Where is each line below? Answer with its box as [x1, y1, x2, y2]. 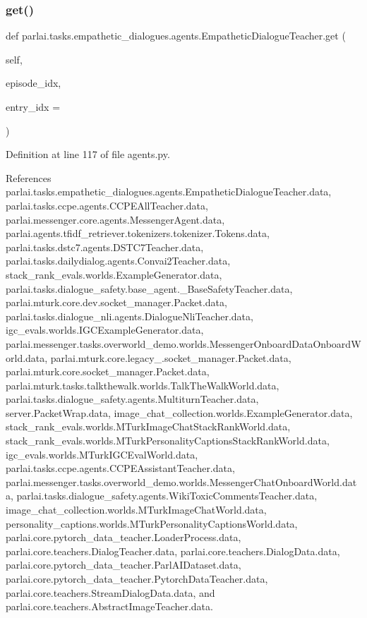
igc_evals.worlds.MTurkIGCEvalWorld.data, [6, 447, 198, 461]
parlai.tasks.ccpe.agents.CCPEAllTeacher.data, [6, 198, 208, 212]
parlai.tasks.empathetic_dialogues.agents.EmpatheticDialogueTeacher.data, [6, 184, 332, 199]
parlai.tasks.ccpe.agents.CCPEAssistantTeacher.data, [6, 461, 235, 475]
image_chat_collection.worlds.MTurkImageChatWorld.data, [6, 502, 267, 517]
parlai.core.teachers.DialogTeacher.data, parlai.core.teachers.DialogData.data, [6, 543, 340, 558]
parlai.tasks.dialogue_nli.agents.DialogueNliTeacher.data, [6, 308, 253, 323]
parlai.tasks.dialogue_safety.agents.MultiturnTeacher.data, [6, 392, 259, 406]
